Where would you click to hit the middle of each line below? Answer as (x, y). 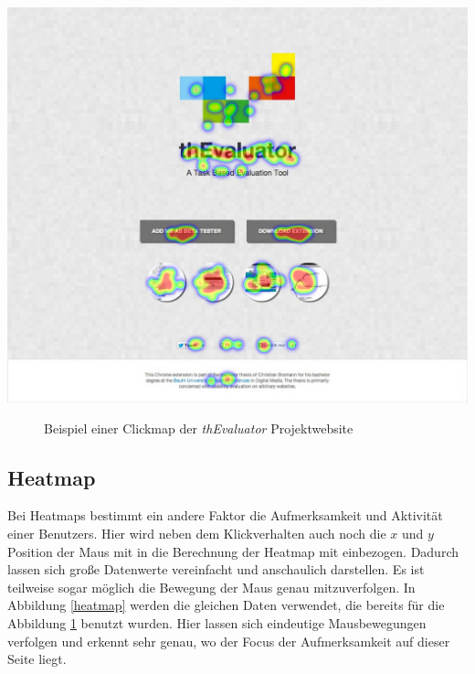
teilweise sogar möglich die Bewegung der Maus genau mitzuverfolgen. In (211, 587)
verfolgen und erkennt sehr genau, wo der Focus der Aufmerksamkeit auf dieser (229, 641)
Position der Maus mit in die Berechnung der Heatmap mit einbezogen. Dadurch (233, 551)
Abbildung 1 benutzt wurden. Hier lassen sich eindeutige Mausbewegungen (217, 623)
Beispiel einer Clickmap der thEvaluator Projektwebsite (199, 428)
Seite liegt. (37, 659)
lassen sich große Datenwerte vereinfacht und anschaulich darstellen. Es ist (216, 569)
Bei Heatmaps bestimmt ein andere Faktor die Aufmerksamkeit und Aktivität (225, 515)
